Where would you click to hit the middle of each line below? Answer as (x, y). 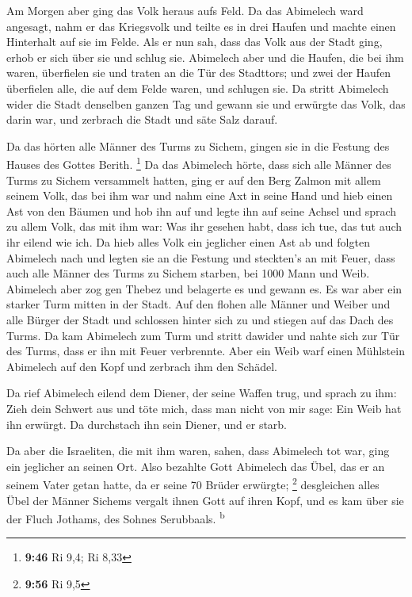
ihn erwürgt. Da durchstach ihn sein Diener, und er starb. (147, 424)
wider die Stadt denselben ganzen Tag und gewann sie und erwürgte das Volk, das (206, 103)
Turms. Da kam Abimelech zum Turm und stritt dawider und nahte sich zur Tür (203, 335)
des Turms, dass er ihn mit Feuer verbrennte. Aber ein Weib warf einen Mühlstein (206, 351)
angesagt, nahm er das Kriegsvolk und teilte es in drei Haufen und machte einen (201, 26)
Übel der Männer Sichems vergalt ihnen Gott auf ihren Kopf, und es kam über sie (205, 500)
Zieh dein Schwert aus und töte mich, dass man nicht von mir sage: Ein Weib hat (204, 408)
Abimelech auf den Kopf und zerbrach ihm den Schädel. (142, 366)
